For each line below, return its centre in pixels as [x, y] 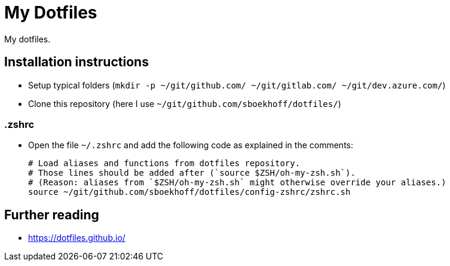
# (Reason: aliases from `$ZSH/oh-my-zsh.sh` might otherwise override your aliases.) [237, 183]
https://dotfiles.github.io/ [77, 238]
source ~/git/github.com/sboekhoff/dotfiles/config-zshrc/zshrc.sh [189, 192]
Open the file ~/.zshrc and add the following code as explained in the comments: [191, 145]
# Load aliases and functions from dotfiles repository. [164, 163]
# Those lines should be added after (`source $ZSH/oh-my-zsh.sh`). [192, 173]
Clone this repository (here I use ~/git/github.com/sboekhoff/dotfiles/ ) [185, 103]
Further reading [52, 215]
